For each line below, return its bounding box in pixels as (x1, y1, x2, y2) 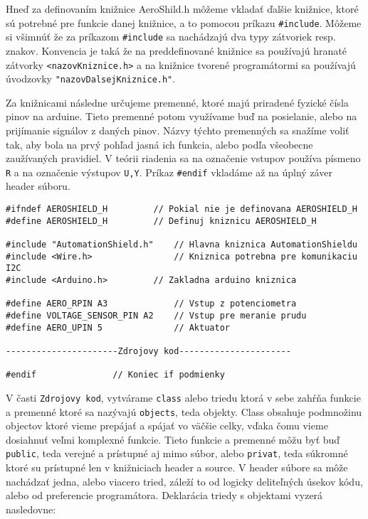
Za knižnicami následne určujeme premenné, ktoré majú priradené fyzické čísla (6, 95, 349, 109)
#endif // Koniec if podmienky (6, 370, 225, 380)
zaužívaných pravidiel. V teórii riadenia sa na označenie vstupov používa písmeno (6, 151, 361, 166)
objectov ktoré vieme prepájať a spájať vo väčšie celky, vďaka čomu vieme (6, 418, 328, 433)
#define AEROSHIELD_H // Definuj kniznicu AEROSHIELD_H (6, 215, 317, 226)
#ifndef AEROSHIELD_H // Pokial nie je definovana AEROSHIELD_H (6, 204, 357, 215)
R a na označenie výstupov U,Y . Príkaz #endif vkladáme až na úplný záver (6, 164, 332, 179)
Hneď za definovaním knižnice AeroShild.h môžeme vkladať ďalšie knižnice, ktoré (6, 1, 359, 16)
